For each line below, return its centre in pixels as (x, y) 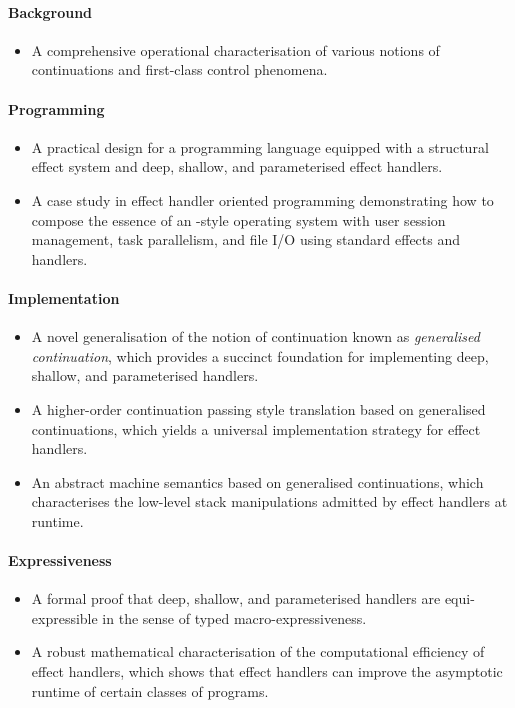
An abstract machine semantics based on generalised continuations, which (257, 481)
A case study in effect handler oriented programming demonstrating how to (262, 199)
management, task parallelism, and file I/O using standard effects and (246, 239)
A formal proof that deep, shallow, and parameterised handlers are (236, 598)
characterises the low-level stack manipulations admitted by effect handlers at (269, 501)
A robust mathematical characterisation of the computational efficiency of (258, 651)
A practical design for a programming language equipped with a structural (260, 146)
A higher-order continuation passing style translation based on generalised (258, 408)
